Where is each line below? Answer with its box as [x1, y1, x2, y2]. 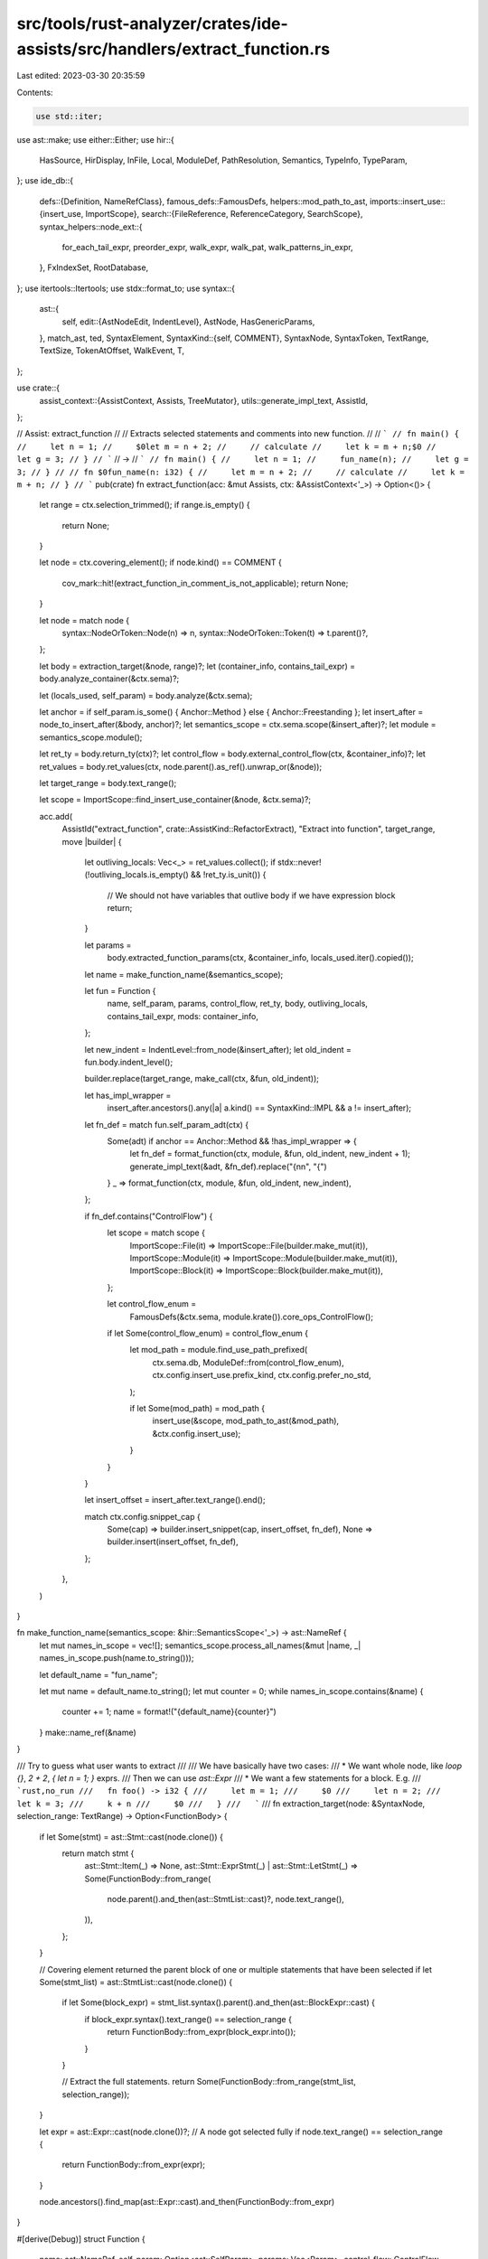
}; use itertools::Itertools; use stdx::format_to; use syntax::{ [16, 283, 235, 294]
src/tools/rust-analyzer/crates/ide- [16, 14, 288, 33]
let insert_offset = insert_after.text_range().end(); [84, 1495, 266, 1505]
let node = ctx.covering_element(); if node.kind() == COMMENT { [39, 557, 282, 568]
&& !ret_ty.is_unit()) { [190, 869, 267, 880]
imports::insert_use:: [369, 195, 446, 207]
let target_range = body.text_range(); [39, 777, 177, 788]
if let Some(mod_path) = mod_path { [129, 1402, 266, 1413]
